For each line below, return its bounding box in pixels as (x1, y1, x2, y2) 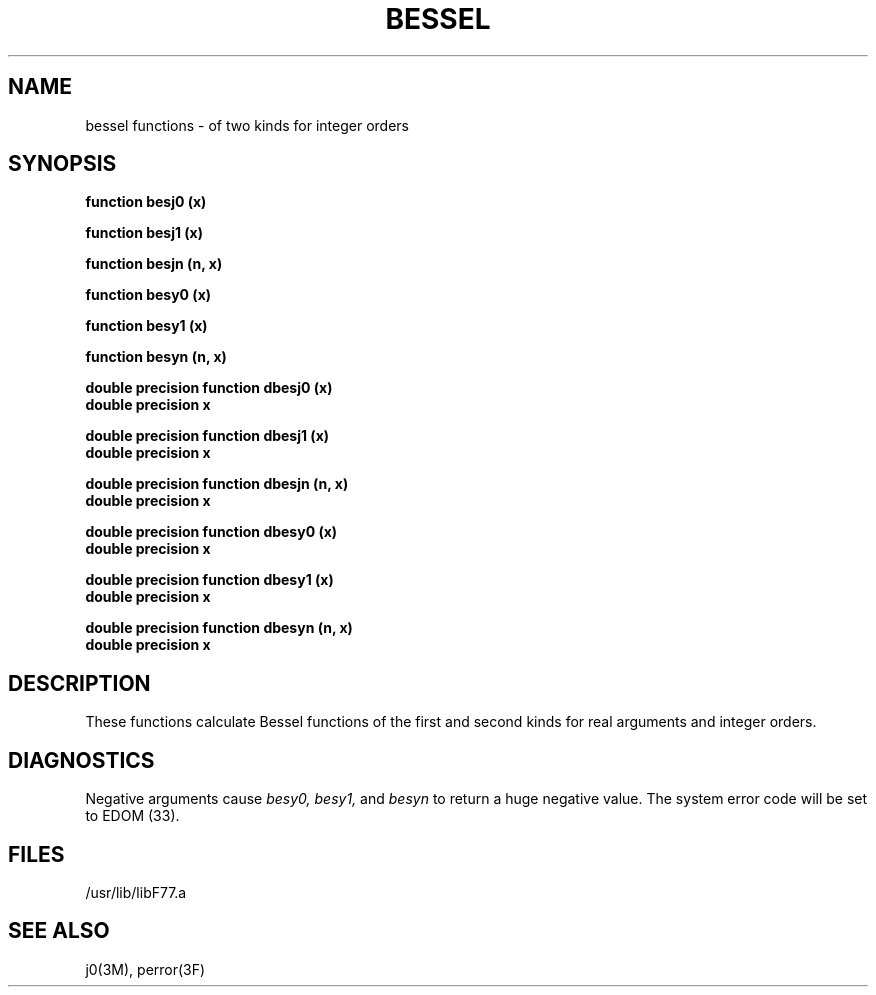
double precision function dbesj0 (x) (85, 379, 333, 397)
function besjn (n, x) (85, 255, 223, 273)
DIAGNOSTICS (8, 747, 155, 773)
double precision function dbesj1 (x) (85, 427, 330, 445)
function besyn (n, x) (85, 348, 227, 366)
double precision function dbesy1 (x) (85, 571, 334, 589)
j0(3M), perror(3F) (85, 960, 206, 978)
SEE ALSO (8, 918, 110, 944)
